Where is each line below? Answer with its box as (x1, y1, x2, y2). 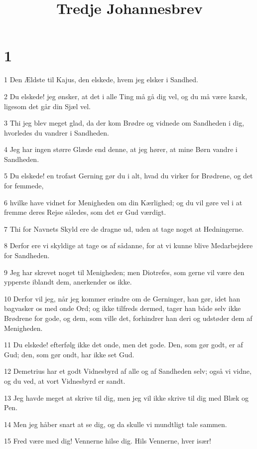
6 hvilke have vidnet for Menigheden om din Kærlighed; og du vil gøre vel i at (4, 197, 243, 207)
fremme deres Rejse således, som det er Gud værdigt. (4, 207, 166, 217)
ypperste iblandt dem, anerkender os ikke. (4, 277, 132, 287)
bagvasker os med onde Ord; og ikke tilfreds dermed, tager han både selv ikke (4, 303, 241, 313)
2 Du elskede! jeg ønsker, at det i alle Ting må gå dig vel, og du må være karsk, (4, 91, 248, 101)
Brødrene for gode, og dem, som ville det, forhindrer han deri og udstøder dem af (4, 313, 253, 323)
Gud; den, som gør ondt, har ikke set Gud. (4, 349, 134, 359)
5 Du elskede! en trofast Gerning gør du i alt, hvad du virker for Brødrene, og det (4, 170, 253, 181)
